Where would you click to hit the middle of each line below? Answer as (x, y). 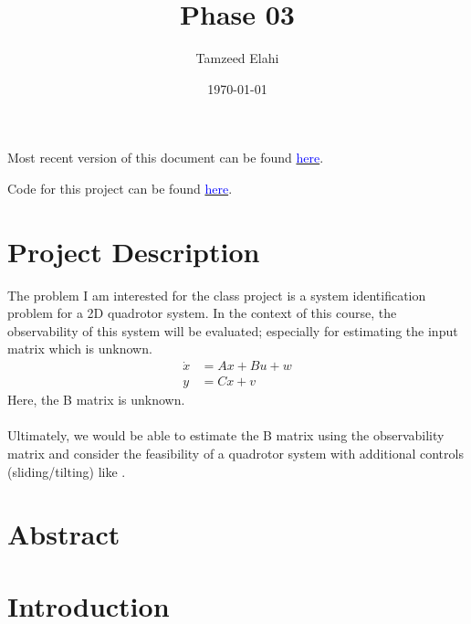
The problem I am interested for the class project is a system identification (217, 295)
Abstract (64, 534)
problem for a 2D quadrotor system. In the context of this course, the (202, 313)
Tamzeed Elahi (237, 58)
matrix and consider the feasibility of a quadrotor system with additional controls (235, 454)
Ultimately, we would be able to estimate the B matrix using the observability (226, 435)
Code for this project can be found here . (120, 188)
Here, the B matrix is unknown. (96, 400)
